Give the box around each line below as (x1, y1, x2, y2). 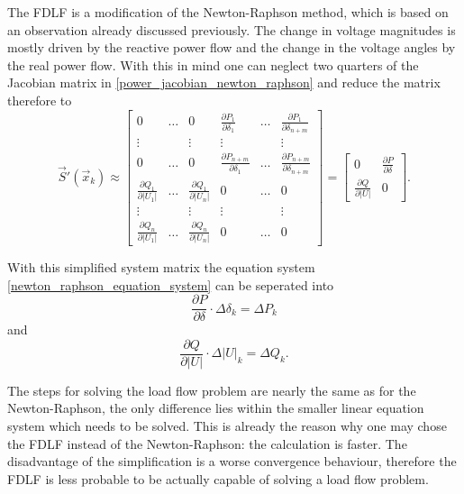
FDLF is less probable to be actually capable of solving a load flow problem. (7, 469, 429, 488)
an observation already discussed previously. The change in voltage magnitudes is (7, 20, 456, 39)
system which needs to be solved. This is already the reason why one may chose (7, 416, 447, 435)
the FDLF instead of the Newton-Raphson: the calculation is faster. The (7, 434, 407, 453)
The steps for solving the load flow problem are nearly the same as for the (7, 380, 416, 399)
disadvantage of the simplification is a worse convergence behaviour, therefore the (7, 452, 457, 471)
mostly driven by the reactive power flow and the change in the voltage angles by (7, 38, 456, 57)
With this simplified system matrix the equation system (7, 257, 315, 276)
